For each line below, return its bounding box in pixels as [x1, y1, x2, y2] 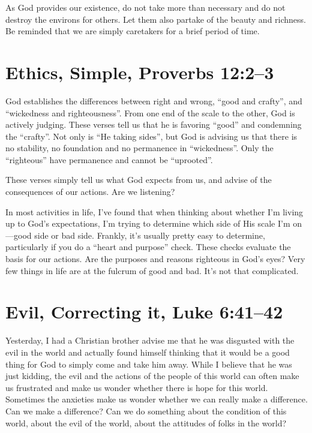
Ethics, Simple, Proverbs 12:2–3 [5, 59, 274, 84]
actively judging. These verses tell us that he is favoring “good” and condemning [5, 118, 302, 131]
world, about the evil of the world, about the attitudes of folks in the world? [5, 416, 287, 429]
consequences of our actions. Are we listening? [5, 185, 175, 198]
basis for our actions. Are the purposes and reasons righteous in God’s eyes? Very [5, 252, 305, 265]
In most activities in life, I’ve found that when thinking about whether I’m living [5, 205, 304, 218]
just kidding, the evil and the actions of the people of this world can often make [5, 369, 299, 382]
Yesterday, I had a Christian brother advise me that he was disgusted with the [5, 334, 295, 347]
